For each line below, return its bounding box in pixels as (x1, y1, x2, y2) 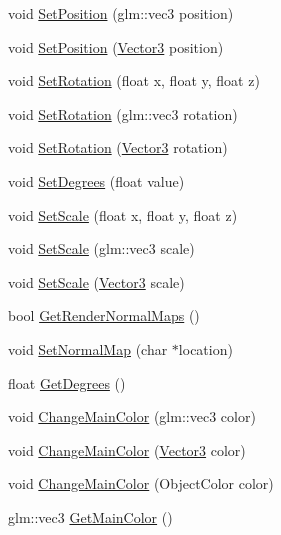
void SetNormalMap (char (8, 338, 168, 359)
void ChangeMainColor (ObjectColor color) (8, 473, 274, 494)
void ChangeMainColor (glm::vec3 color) (8, 406, 256, 427)
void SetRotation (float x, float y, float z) (8, 70, 260, 91)
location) (178, 338, 233, 359)
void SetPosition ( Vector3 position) (8, 36, 224, 57)
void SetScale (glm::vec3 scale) (8, 238, 195, 259)
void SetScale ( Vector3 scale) (8, 271, 185, 292)
